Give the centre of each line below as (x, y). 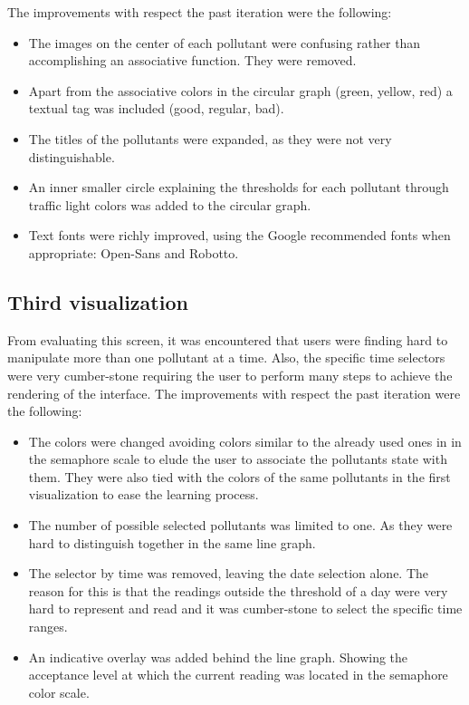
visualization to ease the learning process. (144, 494)
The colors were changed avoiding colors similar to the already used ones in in (245, 441)
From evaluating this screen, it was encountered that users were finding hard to (228, 339)
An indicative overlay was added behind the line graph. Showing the (218, 657)
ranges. (48, 627)
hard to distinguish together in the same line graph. (172, 542)
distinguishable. (72, 156)
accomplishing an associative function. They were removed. (192, 60)
